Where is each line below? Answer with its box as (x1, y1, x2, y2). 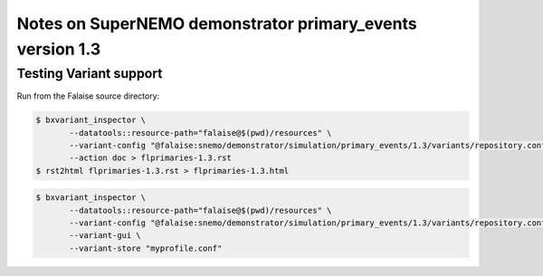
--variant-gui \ (69, 231, 142, 241)
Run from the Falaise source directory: (16, 90, 160, 101)
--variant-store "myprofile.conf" (69, 243, 223, 253)
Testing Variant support (16, 65, 163, 81)
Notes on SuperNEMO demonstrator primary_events (16, 14, 417, 33)
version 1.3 (16, 39, 101, 59)
